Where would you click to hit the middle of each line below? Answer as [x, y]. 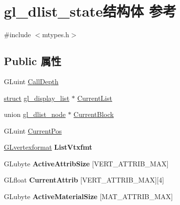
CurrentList [95, 98]
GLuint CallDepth [31, 81]
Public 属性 [33, 61]
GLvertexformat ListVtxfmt [48, 147]
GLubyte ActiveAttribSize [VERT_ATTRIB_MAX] [86, 163]
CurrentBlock [94, 114]
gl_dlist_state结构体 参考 [90, 11]
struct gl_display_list [37, 98]
